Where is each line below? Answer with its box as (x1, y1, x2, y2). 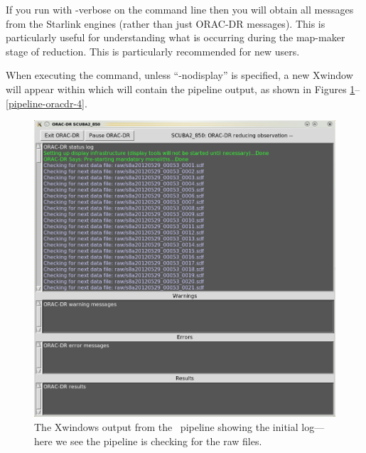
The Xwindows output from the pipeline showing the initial (34, 419, 298, 434)
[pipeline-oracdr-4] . (6, 95, 87, 110)
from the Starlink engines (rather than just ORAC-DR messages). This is (6, 16, 325, 31)
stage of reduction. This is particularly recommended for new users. (6, 43, 300, 58)
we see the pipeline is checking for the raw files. (55, 433, 262, 448)
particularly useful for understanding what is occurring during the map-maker (6, 30, 345, 45)
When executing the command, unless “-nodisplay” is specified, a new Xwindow (6, 68, 353, 82)
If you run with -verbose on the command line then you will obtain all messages (6, 2, 354, 16)
